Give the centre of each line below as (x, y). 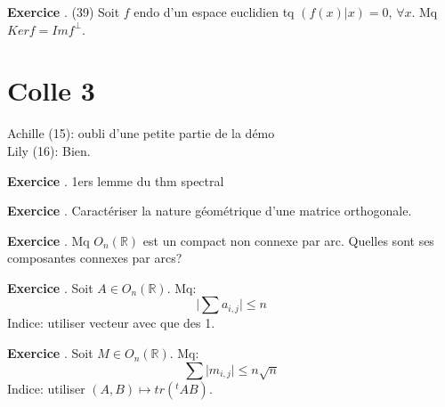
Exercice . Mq (49, 240)
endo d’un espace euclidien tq (214, 12)
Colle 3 (51, 90)
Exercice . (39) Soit (64, 12)
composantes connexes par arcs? (95, 258)
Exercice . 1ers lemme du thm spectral (116, 180)
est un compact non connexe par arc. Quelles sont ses (288, 240)
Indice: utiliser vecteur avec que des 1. (111, 323)
